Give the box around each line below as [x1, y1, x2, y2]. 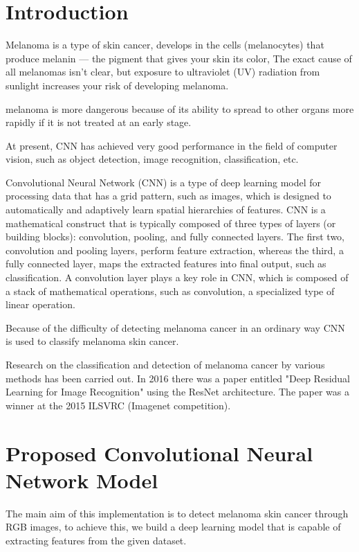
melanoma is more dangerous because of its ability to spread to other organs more [6, 101, 354, 116]
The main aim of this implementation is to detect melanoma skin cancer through [6, 506, 349, 520]
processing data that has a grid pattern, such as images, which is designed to [6, 188, 331, 203]
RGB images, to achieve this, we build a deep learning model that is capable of [6, 519, 341, 534]
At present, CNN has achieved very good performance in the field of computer [6, 138, 338, 152]
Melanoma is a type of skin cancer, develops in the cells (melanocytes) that [6, 37, 324, 52]
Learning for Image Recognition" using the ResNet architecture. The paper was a [6, 384, 349, 399]
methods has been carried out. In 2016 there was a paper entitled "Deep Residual [6, 371, 351, 385]
